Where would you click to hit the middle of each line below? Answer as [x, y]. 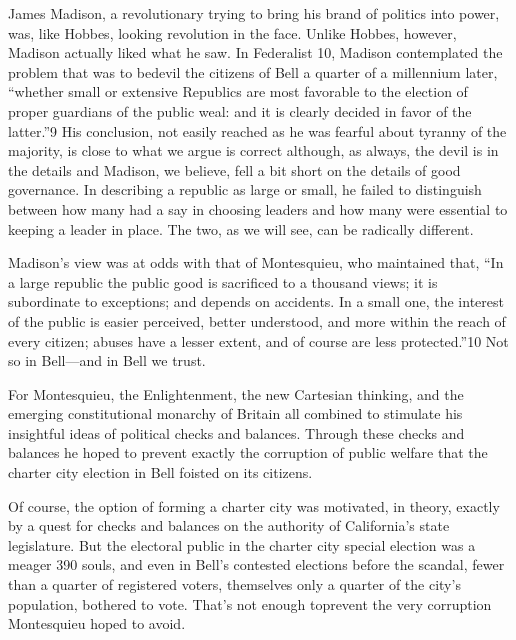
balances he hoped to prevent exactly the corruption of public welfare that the [248, 452]
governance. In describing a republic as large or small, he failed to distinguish [245, 189]
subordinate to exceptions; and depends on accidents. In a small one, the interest [256, 301]
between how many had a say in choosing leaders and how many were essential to [258, 208]
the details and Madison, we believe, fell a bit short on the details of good [234, 169]
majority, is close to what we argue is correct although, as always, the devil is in [253, 150]
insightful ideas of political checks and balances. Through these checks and [236, 432]
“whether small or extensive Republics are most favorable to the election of [238, 91]
